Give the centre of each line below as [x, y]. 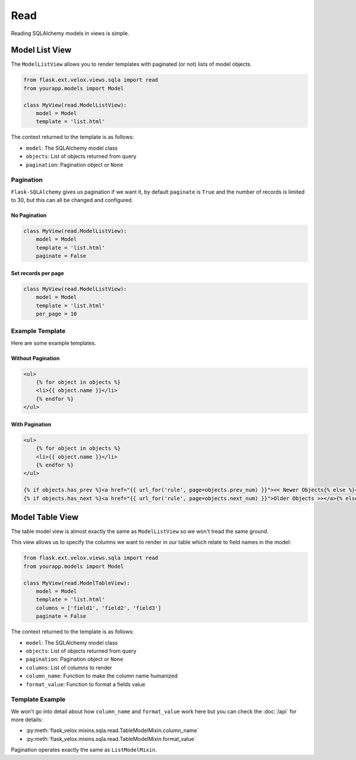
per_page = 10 [56, 314]
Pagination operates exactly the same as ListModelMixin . [84, 750]
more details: [27, 720]
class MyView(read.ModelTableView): [77, 583]
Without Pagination [35, 358]
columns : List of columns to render [69, 667]
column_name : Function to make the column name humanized [102, 676]
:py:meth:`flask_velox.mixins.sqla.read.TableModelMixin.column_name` [112, 730]
